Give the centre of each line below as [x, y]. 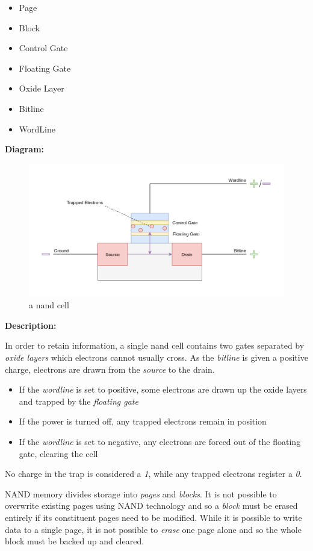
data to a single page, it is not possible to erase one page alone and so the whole [153, 529]
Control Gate [43, 48]
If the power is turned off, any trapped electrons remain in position [143, 421]
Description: [31, 325]
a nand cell [49, 305]
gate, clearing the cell [58, 453]
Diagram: [25, 149]
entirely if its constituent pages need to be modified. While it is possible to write [153, 517]
